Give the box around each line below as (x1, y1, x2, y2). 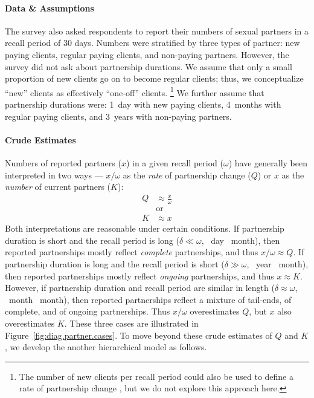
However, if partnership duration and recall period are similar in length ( (5, 281, 275, 294)
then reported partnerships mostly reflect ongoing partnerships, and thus (5, 269, 274, 282)
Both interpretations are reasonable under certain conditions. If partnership (5, 222, 284, 235)
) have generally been (228, 157, 308, 169)
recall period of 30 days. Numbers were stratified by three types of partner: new (5, 36, 300, 49)
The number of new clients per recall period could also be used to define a (19, 370, 293, 382)
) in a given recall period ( (126, 157, 223, 169)
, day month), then (201, 233, 280, 246)
